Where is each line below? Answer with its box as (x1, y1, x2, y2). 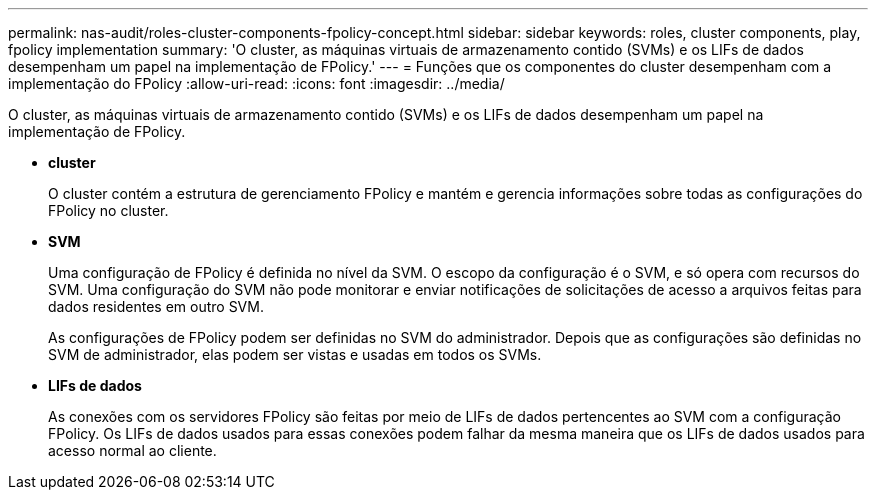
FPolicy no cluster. (48, 202, 169, 219)
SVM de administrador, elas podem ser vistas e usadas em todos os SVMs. (48, 346, 542, 363)
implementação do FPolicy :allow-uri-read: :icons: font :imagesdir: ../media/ (8, 75, 505, 92)
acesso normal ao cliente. (48, 442, 217, 459)
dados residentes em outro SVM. (48, 298, 264, 315)
